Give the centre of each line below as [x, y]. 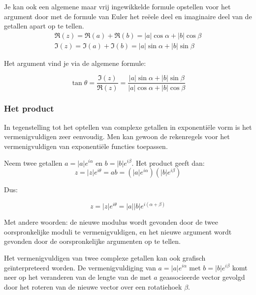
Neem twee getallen [33, 162]
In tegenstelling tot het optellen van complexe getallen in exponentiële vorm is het [128, 127]
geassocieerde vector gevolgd [202, 277]
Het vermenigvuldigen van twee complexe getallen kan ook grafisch [105, 257]
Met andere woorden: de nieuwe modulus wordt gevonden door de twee [111, 222]
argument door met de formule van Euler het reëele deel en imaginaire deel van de [128, 16]
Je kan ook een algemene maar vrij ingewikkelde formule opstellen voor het [117, 6]
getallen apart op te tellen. [44, 26]
